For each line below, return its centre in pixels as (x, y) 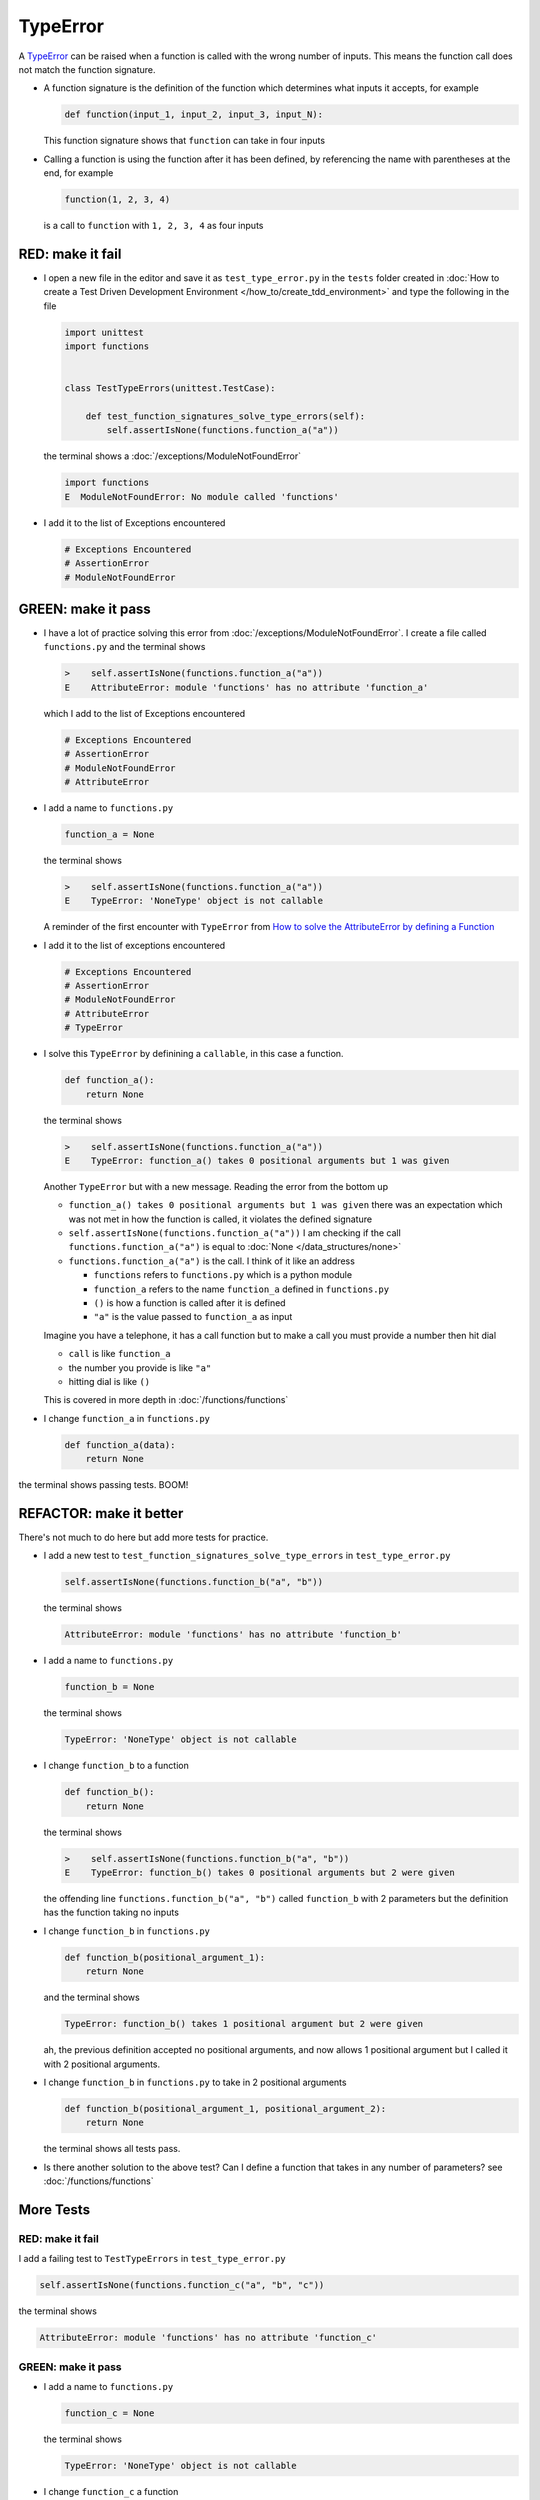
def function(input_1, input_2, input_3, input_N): (194, 114)
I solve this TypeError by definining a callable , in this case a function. (193, 1054)
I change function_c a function (111, 2491)
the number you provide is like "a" (140, 1367)
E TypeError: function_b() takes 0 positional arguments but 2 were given (259, 1873)
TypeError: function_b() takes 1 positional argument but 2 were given (244, 2024)
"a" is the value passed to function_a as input (193, 1317)
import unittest (104, 332)
